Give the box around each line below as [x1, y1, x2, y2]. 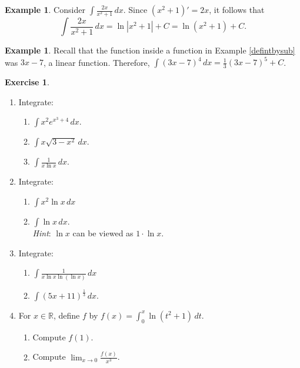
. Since [123, 4, 148, 15]
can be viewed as [72, 227, 134, 239]
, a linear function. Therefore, [44, 56, 150, 68]
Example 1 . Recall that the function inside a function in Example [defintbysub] [5, 44, 295, 56]
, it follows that [209, 4, 265, 15]
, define [54, 309, 80, 321]
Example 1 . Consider [5, 4, 85, 15]
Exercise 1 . [5, 76, 49, 88]
